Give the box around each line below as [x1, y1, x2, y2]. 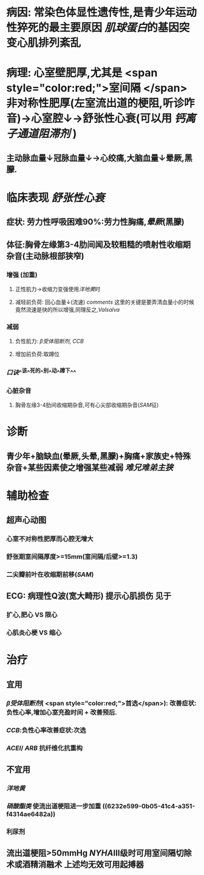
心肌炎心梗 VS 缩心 [6, 628, 62, 637]
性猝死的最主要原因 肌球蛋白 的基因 [6, 21, 179, 35]
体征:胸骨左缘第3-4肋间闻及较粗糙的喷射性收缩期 [6, 239, 191, 250]
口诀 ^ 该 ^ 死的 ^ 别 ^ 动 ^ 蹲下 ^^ [6, 367, 77, 377]
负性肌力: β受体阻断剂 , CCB [15, 338, 84, 345]
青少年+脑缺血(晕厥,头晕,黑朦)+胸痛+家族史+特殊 [6, 451, 191, 461]
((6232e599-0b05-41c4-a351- [102, 801, 195, 810]
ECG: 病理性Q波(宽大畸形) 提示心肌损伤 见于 [6, 591, 172, 602]
